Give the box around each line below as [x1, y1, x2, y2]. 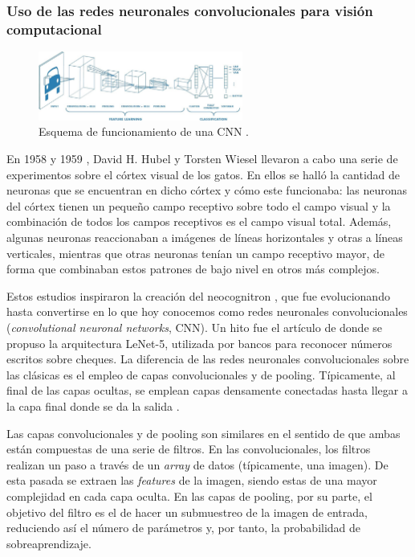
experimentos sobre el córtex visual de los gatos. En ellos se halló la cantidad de [6, 166, 401, 182]
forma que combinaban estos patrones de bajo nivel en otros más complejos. [6, 260, 380, 277]
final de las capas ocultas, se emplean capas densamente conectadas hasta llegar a [6, 382, 408, 399]
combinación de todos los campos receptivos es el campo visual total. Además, [6, 213, 392, 230]
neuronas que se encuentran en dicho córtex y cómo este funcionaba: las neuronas [6, 182, 408, 199]
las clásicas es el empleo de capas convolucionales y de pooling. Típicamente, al [6, 366, 396, 383]
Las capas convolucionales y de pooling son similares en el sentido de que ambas [6, 424, 401, 441]
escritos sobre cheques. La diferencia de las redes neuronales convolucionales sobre [6, 350, 409, 367]
